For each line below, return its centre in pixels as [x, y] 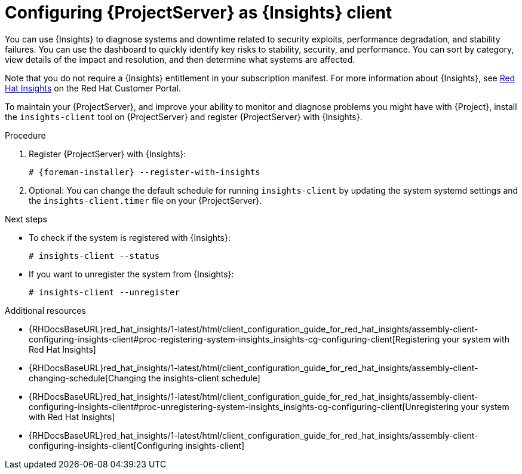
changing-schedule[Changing [87, 378]
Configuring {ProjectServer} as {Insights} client [199, 13]
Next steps [26, 219]
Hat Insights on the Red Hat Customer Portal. [93, 88]
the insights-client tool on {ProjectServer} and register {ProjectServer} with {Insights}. [184, 117]
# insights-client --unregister [104, 292]
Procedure [25, 135]
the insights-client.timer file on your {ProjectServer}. [145, 200]
